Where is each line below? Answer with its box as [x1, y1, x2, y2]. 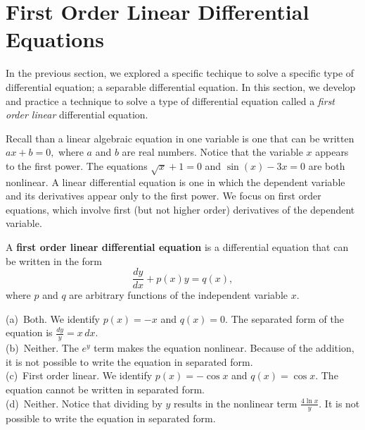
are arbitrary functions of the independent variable [69, 288, 288, 302]
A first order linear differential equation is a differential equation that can [6, 240, 349, 254]
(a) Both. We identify [6, 311, 100, 326]
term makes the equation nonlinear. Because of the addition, [94, 340, 354, 355]
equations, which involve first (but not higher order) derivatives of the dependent [6, 202, 355, 216]
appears [315, 145, 349, 159]
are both [308, 158, 345, 173]
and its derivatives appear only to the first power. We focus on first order [6, 188, 321, 203]
